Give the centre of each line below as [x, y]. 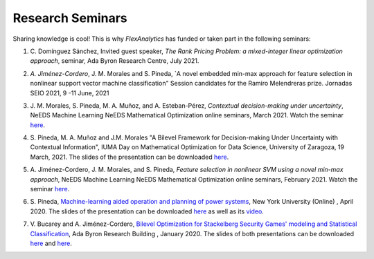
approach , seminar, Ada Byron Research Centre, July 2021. [115, 61]
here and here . [51, 243]
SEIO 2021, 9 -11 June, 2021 [70, 93]
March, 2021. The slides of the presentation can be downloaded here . [130, 157]
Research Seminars [70, 18]
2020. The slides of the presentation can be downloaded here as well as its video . [147, 211]
